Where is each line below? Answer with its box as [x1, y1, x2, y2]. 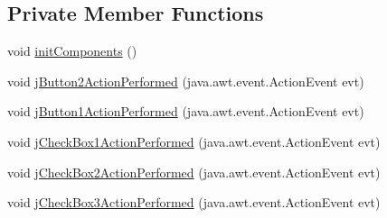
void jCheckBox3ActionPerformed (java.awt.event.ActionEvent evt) [7, 193, 381, 212]
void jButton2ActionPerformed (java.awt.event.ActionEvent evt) [7, 71, 364, 90]
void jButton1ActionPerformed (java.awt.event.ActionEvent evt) [7, 102, 364, 121]
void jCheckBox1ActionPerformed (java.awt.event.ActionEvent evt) [7, 132, 381, 150]
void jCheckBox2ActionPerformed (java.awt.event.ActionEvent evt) [7, 162, 381, 181]
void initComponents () [7, 41, 137, 60]
